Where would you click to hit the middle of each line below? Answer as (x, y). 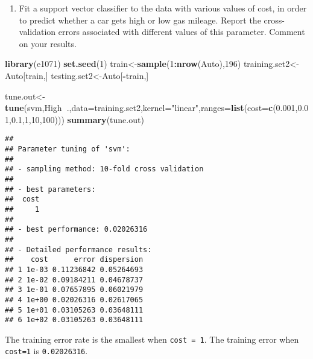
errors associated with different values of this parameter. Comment (182, 32)
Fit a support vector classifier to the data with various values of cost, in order (163, 8)
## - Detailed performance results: (78, 249)
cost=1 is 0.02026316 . (46, 351)
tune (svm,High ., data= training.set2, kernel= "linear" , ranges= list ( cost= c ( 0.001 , (151, 108)
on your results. (48, 43)
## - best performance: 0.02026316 (76, 230)
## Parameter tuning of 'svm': (68, 149)
